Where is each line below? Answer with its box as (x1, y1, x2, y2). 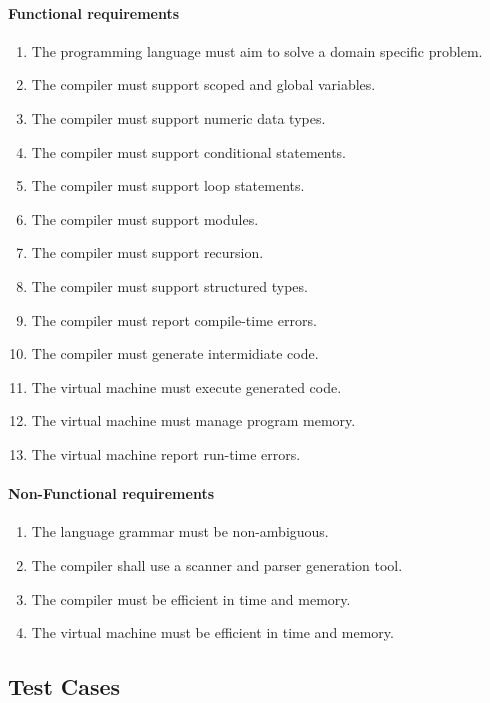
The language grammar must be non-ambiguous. (31, 521, 329, 542)
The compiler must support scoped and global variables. (31, 74, 376, 95)
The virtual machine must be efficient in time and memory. (31, 622, 394, 643)
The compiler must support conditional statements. (31, 141, 347, 162)
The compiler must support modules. (31, 208, 259, 229)
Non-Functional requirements (8, 483, 215, 504)
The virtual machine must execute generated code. (31, 376, 342, 397)
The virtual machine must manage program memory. (31, 410, 356, 431)
